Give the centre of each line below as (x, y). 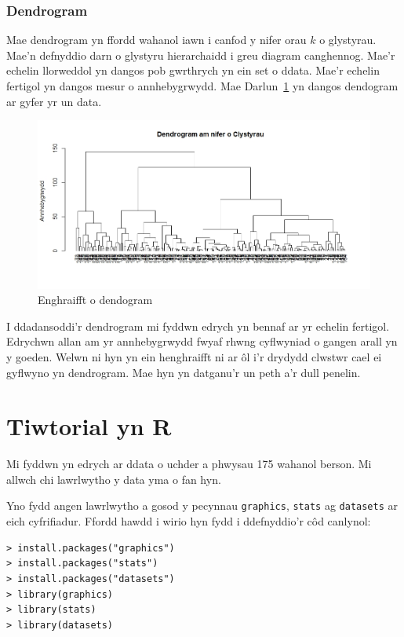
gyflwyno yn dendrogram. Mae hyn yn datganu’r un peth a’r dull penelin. (184, 372)
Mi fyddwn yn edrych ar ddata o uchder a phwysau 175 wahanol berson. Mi (189, 464)
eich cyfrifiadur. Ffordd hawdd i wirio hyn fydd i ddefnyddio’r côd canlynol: (189, 521)
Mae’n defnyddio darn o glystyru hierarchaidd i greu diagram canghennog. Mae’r (201, 55)
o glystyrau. (348, 40)
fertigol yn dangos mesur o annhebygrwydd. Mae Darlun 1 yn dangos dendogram (202, 86)
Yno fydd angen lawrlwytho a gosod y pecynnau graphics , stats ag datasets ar (202, 505)
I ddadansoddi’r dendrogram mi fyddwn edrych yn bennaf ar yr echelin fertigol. (198, 326)
